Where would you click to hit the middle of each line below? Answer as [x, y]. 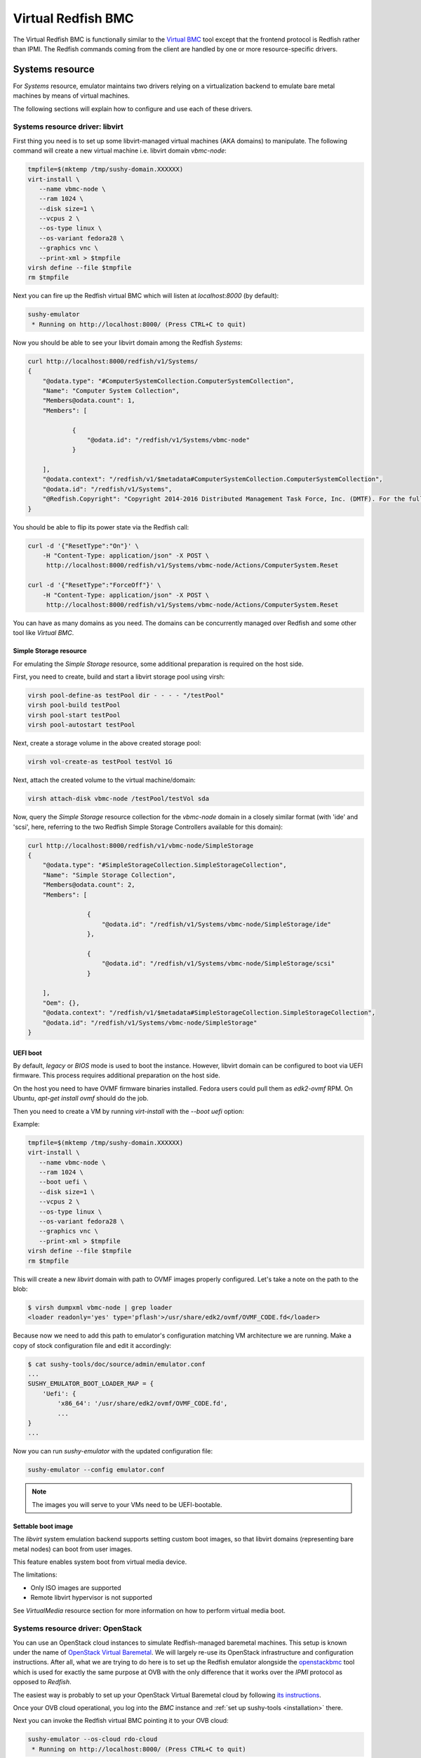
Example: [26, 1124]
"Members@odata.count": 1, [89, 400]
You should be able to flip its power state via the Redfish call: [101, 527]
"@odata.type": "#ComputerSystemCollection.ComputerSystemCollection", [168, 381]
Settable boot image [43, 1526]
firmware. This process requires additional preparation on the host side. [116, 1075]
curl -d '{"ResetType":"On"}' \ [83, 546]
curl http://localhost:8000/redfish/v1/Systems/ [113, 361]
